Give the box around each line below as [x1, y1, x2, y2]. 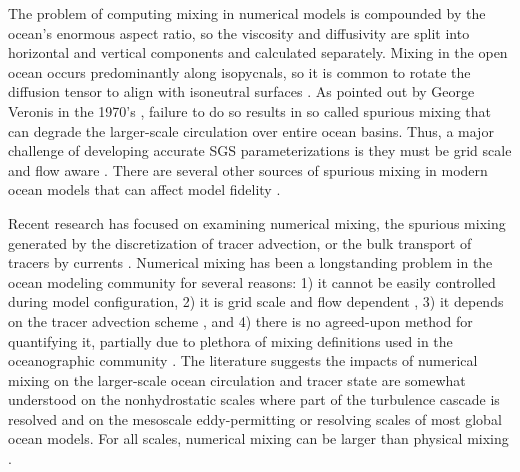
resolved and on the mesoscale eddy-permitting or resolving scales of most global [8, 408, 502, 429]
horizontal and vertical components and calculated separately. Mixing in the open [8, 42, 508, 63]
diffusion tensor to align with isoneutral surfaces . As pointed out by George [8, 81, 475, 102]
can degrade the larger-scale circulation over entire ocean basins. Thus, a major [8, 120, 494, 141]
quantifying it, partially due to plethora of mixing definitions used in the [8, 330, 453, 351]
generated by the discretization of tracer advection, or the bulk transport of [8, 232, 472, 253]
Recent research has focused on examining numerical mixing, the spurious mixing [8, 212, 506, 233]
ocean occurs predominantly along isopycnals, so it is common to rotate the [8, 61, 471, 82]
